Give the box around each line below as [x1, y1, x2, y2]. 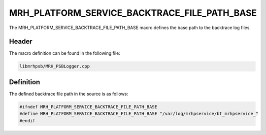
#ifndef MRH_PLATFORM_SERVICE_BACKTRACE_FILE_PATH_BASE [19, 104, 158, 109]
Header [9, 37, 33, 46]
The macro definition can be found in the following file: [9, 50, 121, 56]
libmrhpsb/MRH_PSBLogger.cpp [19, 64, 90, 69]
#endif [19, 118, 35, 123]
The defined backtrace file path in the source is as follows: [9, 91, 128, 97]
